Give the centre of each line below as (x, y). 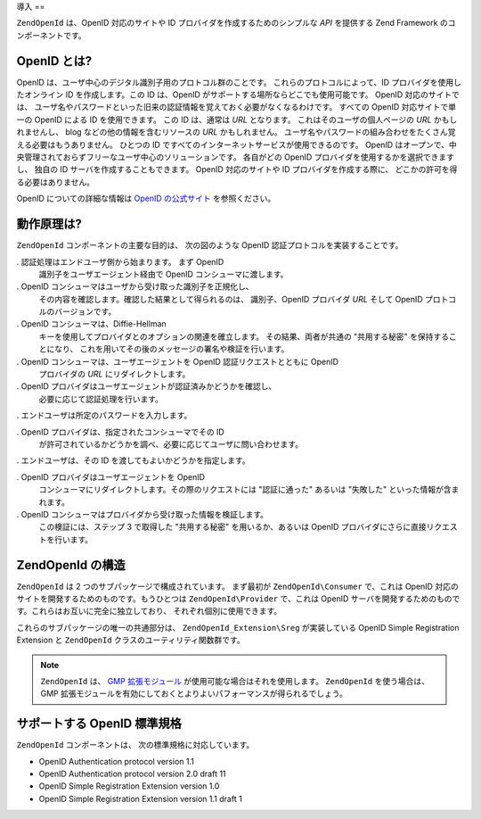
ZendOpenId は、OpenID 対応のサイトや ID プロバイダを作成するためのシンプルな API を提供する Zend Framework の (232, 23)
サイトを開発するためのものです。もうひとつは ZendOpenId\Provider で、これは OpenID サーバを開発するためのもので (238, 599)
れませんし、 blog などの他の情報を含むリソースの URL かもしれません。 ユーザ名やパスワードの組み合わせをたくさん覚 (236, 132)
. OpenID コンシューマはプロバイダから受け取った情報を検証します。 (143, 514)
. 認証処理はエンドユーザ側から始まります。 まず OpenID (120, 261)
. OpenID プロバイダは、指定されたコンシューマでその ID (120, 432)
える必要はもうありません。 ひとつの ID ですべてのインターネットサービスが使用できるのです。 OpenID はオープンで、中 (237, 145)
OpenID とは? (54, 61)
